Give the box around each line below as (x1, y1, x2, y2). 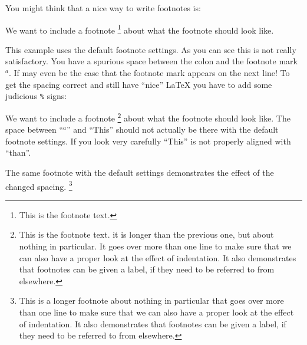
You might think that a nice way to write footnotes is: (5, 2, 201, 14)
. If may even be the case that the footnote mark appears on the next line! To (8, 67, 290, 79)
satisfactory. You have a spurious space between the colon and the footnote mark (5, 55, 298, 67)
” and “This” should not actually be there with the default (67, 123, 279, 136)
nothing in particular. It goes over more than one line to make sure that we (19, 239, 292, 252)
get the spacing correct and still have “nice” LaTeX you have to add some (5, 78, 272, 90)
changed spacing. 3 (5, 178, 72, 192)
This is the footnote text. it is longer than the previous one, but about (19, 228, 274, 241)
